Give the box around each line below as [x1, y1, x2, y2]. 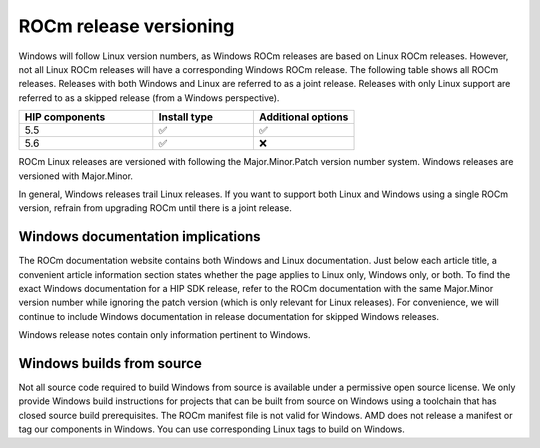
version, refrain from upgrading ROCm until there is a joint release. [18, 202, 292, 214]
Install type [158, 110, 214, 124]
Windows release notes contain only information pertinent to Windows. [18, 329, 311, 341]
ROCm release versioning [18, 15, 235, 37]
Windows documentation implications [18, 228, 261, 245]
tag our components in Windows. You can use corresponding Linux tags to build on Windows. [18, 423, 405, 435]
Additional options [258, 110, 349, 124]
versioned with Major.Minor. [18, 170, 134, 182]
